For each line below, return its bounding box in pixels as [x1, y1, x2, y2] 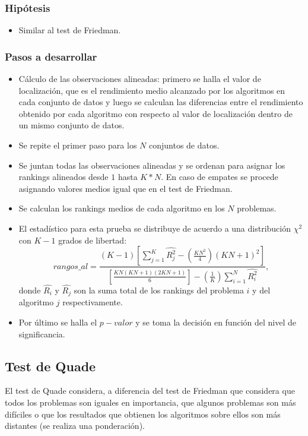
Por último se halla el [18, 316, 97, 328]
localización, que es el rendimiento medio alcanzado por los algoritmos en [18, 84, 285, 96]
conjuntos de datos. [149, 139, 220, 151]
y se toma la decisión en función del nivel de [135, 316, 296, 328]
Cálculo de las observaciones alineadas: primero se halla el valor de [18, 72, 261, 85]
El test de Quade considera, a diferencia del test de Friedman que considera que [5, 384, 295, 397]
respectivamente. [62, 296, 123, 308]
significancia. [18, 327, 65, 340]
